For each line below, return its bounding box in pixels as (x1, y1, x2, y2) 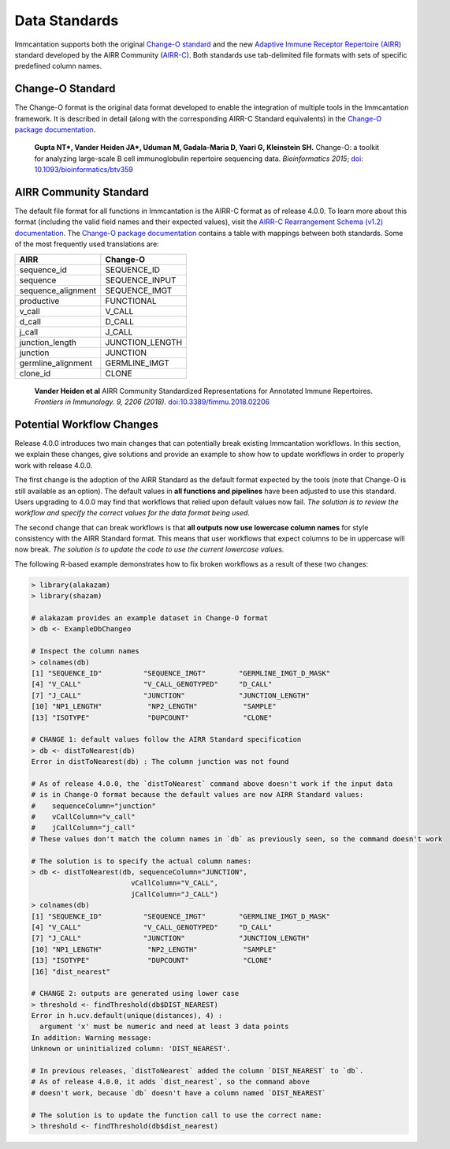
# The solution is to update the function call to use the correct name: (31, 1110, 322, 1120)
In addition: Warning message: (31, 1033, 153, 1042)
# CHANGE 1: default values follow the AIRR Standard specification (31, 735, 302, 744)
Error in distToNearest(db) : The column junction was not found (31, 758, 289, 766)
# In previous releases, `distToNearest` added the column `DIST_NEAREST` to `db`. (31, 1066, 364, 1076)
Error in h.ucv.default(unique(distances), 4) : (31, 1011, 223, 1020)
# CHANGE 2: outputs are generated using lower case (31, 989, 240, 998)
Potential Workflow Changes (14, 417, 159, 431)
